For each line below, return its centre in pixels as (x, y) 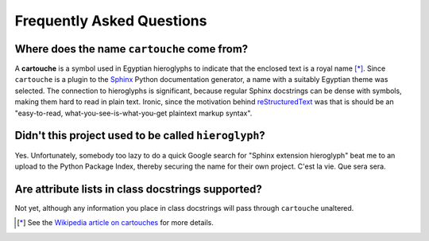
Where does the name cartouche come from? (131, 49)
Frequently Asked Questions (111, 21)
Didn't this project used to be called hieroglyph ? (140, 136)
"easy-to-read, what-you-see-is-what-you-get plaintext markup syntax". (133, 113)
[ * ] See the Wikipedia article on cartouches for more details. (116, 223)
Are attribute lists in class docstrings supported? (138, 189)
